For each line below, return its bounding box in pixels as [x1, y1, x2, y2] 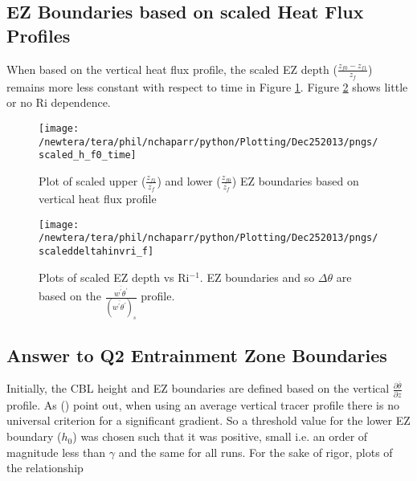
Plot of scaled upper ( [39, 172, 146, 189]
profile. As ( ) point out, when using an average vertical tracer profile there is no [6, 396, 399, 413]
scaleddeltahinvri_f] [39, 246, 154, 258]
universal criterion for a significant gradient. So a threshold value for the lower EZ [6, 412, 411, 429]
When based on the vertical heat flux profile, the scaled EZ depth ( [6, 60, 337, 77]
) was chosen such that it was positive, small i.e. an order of [72, 428, 368, 445]
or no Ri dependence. [6, 94, 111, 111]
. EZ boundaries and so [199, 268, 315, 285]
